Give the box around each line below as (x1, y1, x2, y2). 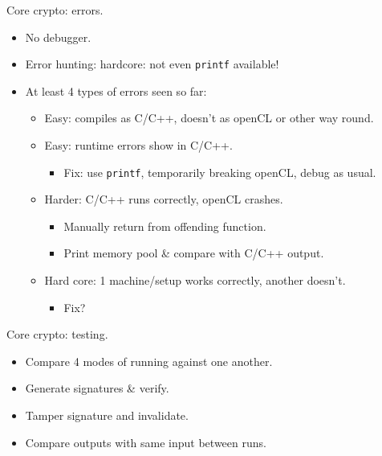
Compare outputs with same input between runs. (25, 433, 266, 450)
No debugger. (25, 28, 91, 45)
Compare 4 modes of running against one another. (25, 352, 273, 369)
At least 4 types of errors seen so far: (25, 82, 207, 99)
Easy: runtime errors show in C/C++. (44, 137, 233, 154)
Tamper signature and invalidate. (25, 407, 189, 424)
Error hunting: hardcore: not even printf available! (25, 55, 279, 72)
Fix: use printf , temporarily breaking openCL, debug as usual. (63, 163, 376, 180)
